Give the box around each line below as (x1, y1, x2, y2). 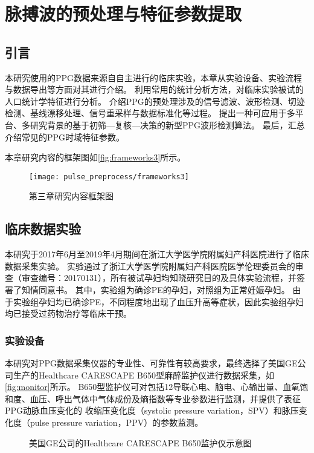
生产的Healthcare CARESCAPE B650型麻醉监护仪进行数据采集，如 (13, 368, 274, 381)
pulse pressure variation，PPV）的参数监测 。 (30, 415, 203, 428)
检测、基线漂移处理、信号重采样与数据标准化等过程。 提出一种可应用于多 (5, 107, 295, 119)
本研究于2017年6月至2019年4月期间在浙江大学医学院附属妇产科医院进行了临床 (5, 248, 309, 260)
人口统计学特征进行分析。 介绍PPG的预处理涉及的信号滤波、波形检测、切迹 (5, 94, 305, 107)
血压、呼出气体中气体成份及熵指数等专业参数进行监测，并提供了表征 (30, 392, 301, 405)
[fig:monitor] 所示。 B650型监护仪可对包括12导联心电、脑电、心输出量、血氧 (5, 380, 300, 393)
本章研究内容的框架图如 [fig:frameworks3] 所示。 (5, 151, 186, 164)
